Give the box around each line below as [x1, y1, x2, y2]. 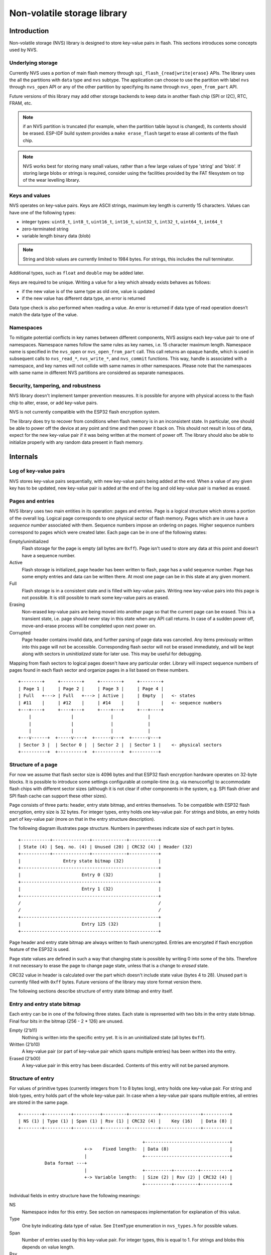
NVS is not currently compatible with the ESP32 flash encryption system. [9, 409, 160, 415]
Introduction [9, 27, 49, 35]
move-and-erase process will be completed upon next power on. [22, 622, 157, 629]
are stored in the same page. [9, 1099, 69, 1105]
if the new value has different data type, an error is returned [22, 295, 146, 301]
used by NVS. [9, 47, 38, 53]
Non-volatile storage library [9, 8, 127, 19]
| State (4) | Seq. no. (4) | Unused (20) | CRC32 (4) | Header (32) [18, 844, 193, 849]
